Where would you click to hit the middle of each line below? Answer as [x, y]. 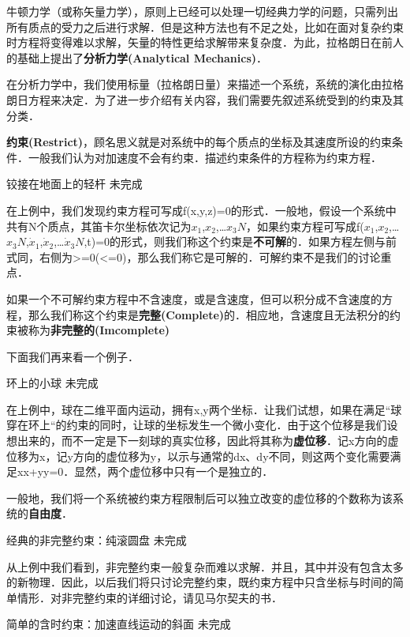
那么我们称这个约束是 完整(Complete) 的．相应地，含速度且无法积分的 [209, 314]
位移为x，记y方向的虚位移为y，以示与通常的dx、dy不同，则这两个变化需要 [198, 456]
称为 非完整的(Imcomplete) [99, 330]
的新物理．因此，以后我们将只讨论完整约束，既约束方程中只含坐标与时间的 [199, 582]
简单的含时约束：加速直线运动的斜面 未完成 [119, 624]
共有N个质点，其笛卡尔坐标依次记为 [99, 226]
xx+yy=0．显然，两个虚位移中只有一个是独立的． [145, 471]
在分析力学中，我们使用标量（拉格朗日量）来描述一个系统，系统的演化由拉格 [205, 84]
